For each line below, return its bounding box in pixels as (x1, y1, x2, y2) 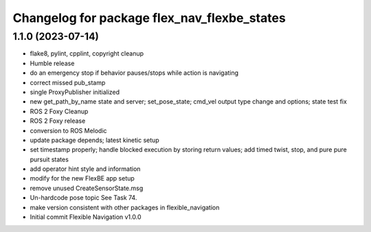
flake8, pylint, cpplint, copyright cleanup (30, 49, 144, 58)
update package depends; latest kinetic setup (30, 136, 159, 144)
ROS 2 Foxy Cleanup (30, 107, 89, 115)
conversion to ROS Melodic (30, 126, 107, 135)
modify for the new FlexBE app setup (30, 174, 135, 183)
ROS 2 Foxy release (30, 117, 86, 125)
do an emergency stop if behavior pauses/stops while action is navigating (30, 69, 239, 77)
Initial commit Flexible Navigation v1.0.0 (30, 213, 142, 221)
